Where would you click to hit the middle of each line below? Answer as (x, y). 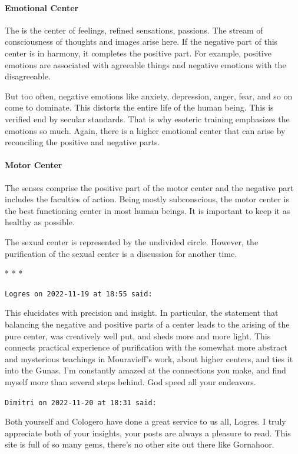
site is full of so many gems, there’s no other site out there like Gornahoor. (140, 444)
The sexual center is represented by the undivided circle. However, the (132, 241)
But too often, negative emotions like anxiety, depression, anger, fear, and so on (149, 96)
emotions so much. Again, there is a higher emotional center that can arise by (145, 130)
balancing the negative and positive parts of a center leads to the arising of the (147, 324)
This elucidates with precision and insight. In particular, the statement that (142, 313)
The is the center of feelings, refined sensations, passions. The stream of (134, 30)
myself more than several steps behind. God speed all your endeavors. (130, 381)
